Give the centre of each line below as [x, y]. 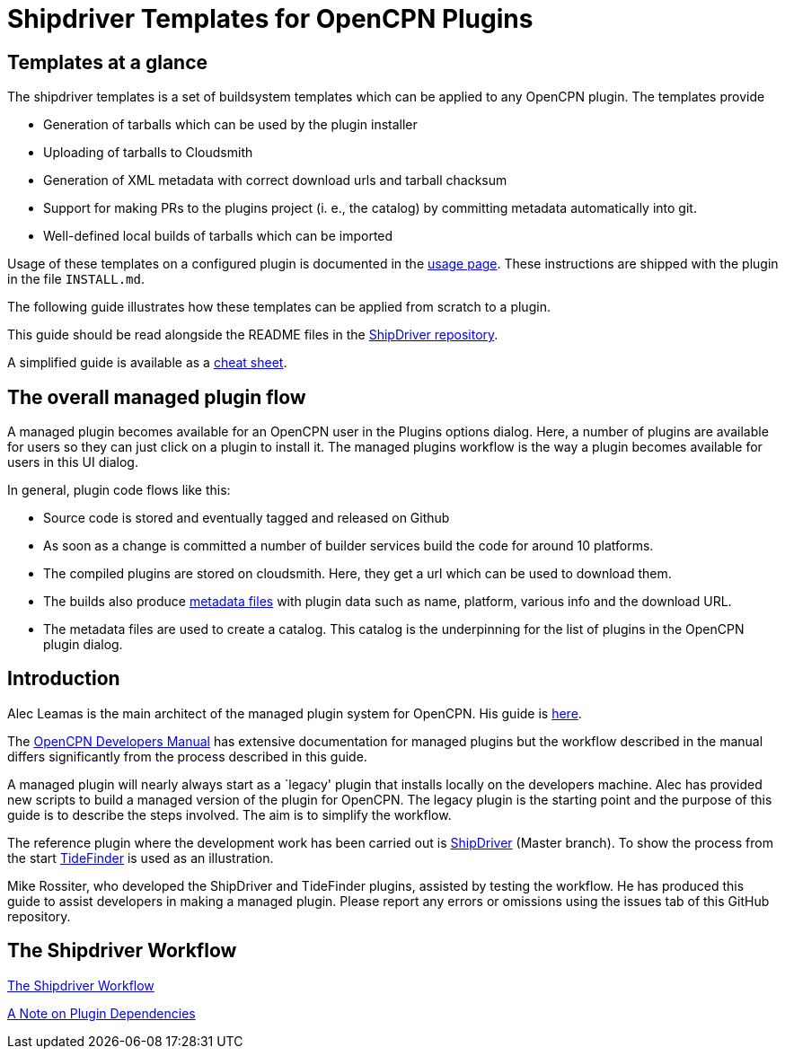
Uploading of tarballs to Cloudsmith [148, 153]
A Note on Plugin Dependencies [101, 1013]
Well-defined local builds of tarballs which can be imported [218, 236]
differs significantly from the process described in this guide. [187, 756]
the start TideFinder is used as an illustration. [141, 858]
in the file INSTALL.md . [76, 279]
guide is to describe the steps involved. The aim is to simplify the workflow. [229, 814]
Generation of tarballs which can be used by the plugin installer [230, 125]
